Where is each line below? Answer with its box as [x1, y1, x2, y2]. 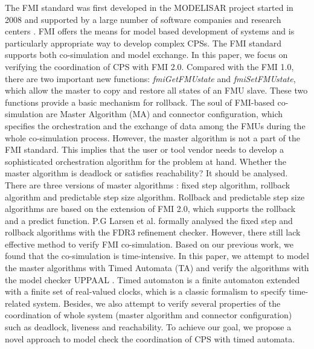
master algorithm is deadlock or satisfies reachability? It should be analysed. [5, 167, 288, 179]
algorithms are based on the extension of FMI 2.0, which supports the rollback [5, 202, 296, 215]
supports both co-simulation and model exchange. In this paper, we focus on [5, 48, 288, 61]
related [5, 296, 31, 309]
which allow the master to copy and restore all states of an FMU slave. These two [5, 84, 308, 97]
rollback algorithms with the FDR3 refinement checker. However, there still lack [5, 226, 301, 239]
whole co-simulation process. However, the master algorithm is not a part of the [5, 131, 300, 144]
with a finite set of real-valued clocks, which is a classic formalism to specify [5, 285, 286, 298]
